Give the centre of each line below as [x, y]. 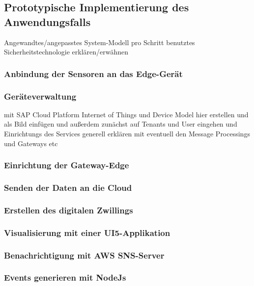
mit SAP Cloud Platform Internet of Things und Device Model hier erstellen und [126, 114]
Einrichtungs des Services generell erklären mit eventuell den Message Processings [127, 134]
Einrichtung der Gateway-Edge [67, 165]
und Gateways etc [31, 143]
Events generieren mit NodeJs [65, 277]
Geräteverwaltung [40, 96]
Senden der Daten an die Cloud [68, 187]
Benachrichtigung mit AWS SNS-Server [84, 255]
